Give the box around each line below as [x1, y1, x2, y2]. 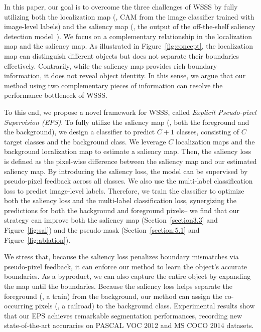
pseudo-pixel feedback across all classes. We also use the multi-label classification [4, 176, 253, 186]
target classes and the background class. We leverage [4, 136, 166, 146]
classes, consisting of [176, 126, 239, 137]
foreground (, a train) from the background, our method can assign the [4, 290, 222, 301]
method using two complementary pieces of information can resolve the [4, 80, 223, 90]
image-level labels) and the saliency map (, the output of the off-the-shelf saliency [4, 21, 255, 32]
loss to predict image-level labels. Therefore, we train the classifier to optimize [4, 185, 244, 196]
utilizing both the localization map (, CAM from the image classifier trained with [4, 11, 254, 22]
